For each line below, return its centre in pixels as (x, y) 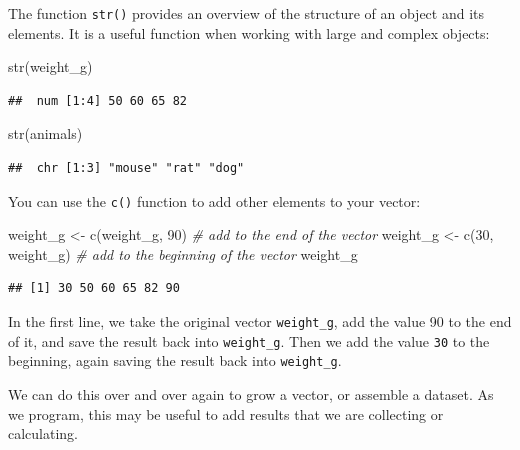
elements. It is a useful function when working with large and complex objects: (249, 32)
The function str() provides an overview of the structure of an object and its (246, 13)
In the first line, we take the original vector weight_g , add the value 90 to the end (260, 321)
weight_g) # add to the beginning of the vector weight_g (183, 253)
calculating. (43, 433)
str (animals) (45, 133)
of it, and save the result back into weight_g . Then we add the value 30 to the (249, 340)
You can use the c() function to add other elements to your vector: (214, 200)
